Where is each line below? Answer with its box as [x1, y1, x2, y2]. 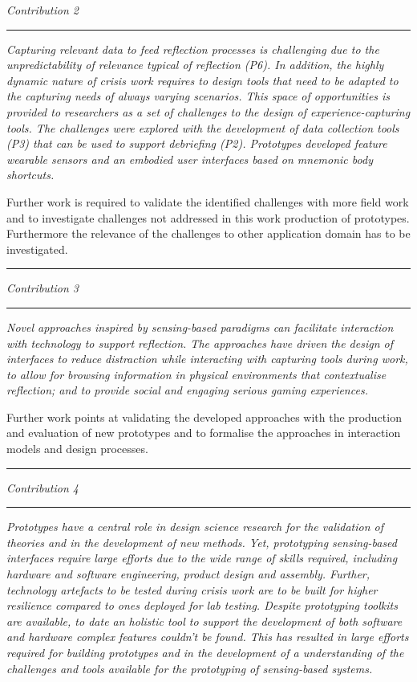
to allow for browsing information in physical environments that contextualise [6, 366, 387, 382]
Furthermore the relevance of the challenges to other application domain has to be [6, 225, 411, 242]
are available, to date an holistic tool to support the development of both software [6, 612, 403, 629]
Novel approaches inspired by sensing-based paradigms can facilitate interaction [6, 318, 394, 335]
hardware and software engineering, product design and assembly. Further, [6, 566, 370, 582]
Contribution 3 [6, 280, 79, 296]
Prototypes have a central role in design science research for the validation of [6, 518, 384, 535]
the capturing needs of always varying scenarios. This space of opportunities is [6, 88, 391, 104]
